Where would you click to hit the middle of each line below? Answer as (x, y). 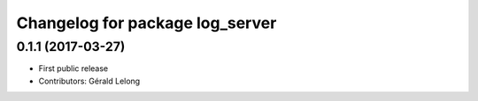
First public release (73, 69)
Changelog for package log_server (146, 23)
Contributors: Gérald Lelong (89, 81)
